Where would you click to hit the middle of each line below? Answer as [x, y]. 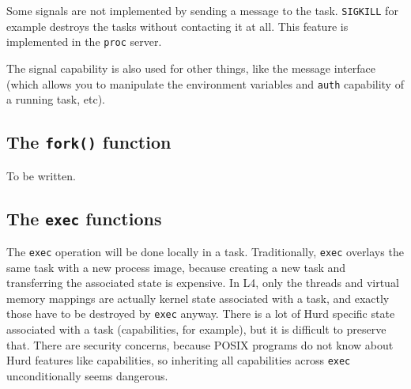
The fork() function [89, 142]
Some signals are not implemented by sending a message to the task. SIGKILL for [202, 10]
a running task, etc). [56, 99]
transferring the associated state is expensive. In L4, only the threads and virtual [203, 283]
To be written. [41, 175]
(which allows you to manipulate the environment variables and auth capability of [205, 83]
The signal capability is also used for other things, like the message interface [191, 68]
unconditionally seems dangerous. [87, 375]
